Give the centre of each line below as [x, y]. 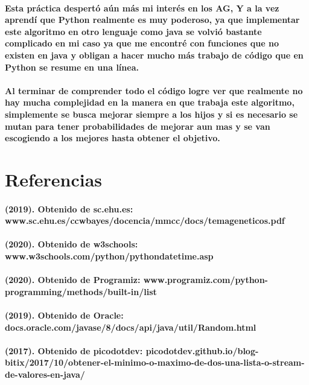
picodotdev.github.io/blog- [202, 350]
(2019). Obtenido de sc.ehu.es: [69, 208]
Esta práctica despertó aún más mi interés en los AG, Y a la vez [142, 8]
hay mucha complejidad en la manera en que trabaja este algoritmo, [150, 102]
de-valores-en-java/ [45, 374]
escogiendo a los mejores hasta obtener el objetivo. [113, 138]
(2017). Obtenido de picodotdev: [74, 350]
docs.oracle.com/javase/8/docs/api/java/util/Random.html [131, 327]
